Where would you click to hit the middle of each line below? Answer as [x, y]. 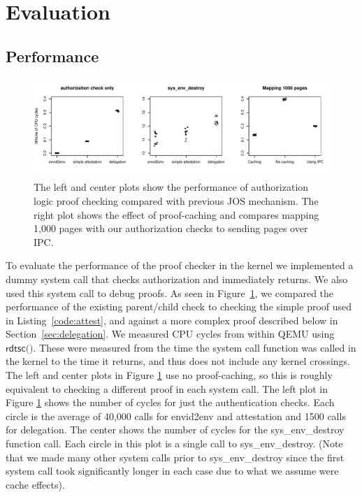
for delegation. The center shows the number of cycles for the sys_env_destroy [175, 430]
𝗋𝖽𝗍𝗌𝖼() [20, 348]
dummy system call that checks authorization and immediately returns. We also [177, 279]
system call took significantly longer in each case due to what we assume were [172, 471]
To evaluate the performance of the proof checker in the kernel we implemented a [180, 265]
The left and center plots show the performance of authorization [171, 187]
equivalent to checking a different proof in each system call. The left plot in [167, 388]
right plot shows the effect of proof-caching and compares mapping [176, 214]
